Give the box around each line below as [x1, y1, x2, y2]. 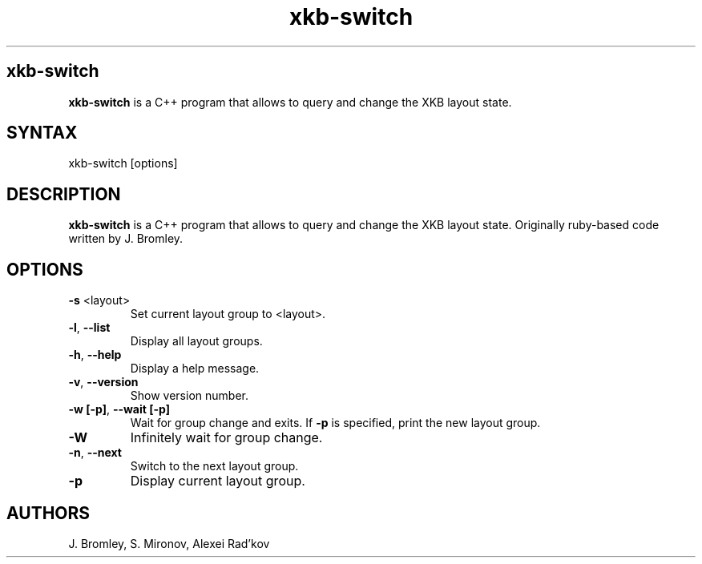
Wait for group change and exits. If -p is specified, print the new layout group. [130, 416, 541, 430]
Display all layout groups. [130, 334, 263, 348]
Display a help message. [130, 361, 260, 376]
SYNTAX [6, 123, 78, 143]
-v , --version [68, 375, 139, 389]
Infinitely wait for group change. [130, 429, 323, 446]
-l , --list [68, 320, 111, 335]
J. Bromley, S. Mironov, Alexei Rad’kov [68, 536, 270, 550]
